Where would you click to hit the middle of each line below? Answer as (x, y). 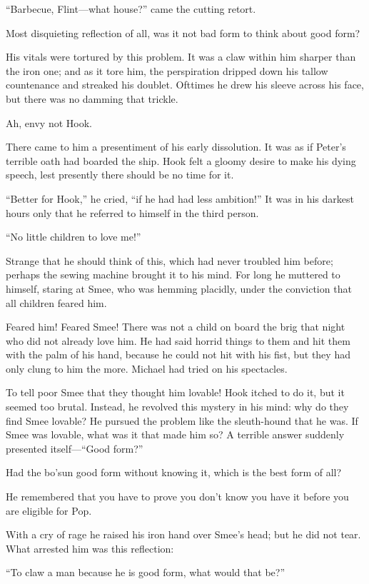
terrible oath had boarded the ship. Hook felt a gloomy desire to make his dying (181, 160)
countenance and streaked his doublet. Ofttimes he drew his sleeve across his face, (185, 85)
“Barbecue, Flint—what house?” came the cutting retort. (131, 9)
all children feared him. (56, 302)
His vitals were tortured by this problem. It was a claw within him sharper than (181, 57)
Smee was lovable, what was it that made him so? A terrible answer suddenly (175, 434)
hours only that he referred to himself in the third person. (132, 212)
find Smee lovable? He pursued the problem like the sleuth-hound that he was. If (182, 420)
